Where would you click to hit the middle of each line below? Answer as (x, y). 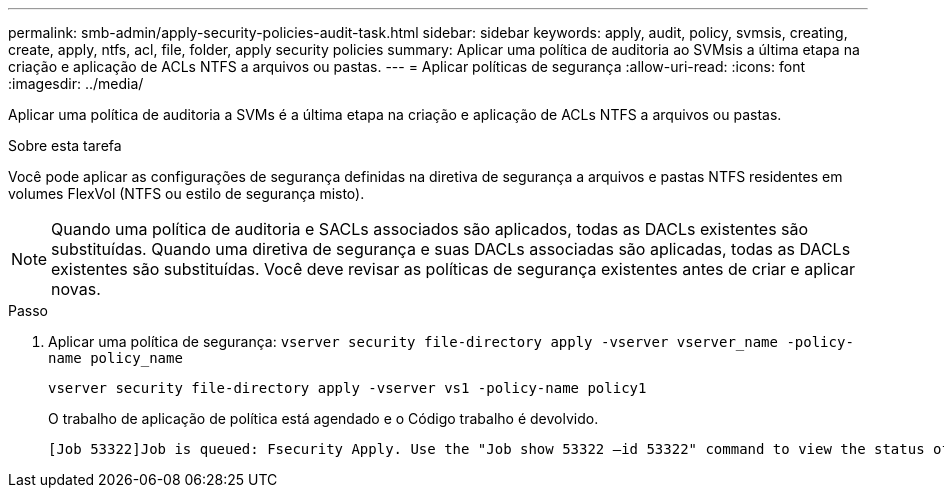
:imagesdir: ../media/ (76, 83)
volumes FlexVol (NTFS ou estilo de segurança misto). (186, 193)
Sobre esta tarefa (65, 145)
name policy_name (115, 358)
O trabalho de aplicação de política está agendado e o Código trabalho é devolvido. (323, 418)
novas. (76, 289)
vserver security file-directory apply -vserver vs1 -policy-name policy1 (347, 388)
